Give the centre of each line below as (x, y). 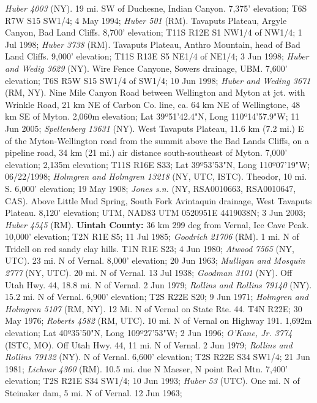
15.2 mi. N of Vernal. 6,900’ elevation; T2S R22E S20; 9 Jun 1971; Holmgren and (157, 297)
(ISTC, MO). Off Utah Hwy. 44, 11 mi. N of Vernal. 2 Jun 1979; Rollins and (149, 344)
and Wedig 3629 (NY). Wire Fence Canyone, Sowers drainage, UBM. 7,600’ (146, 68)
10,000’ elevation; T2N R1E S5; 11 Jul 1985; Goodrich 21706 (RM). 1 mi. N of (152, 236)
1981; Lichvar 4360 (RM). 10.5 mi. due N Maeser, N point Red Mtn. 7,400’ (146, 368)
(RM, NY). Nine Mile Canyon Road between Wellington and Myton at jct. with (155, 92)
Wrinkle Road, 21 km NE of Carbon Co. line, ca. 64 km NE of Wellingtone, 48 (153, 104)
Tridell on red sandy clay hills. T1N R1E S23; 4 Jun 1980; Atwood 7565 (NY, (150, 248)
